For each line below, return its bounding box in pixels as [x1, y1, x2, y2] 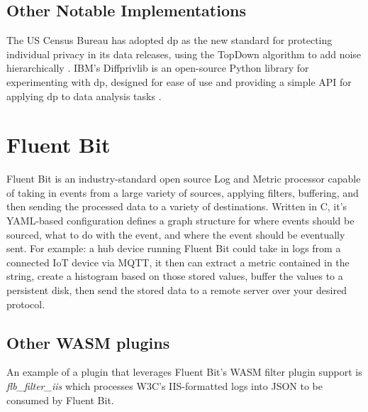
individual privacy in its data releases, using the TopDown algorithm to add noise [6, 46, 362, 61]
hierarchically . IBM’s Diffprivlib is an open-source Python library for [6, 60, 309, 75]
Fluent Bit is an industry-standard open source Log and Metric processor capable [6, 171, 361, 186]
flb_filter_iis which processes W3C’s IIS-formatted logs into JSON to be [6, 379, 323, 394]
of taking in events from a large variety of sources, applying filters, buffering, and [6, 185, 359, 200]
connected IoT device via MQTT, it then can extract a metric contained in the [6, 254, 350, 269]
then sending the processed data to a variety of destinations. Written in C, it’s [6, 199, 347, 214]
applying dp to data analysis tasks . [6, 88, 162, 103]
